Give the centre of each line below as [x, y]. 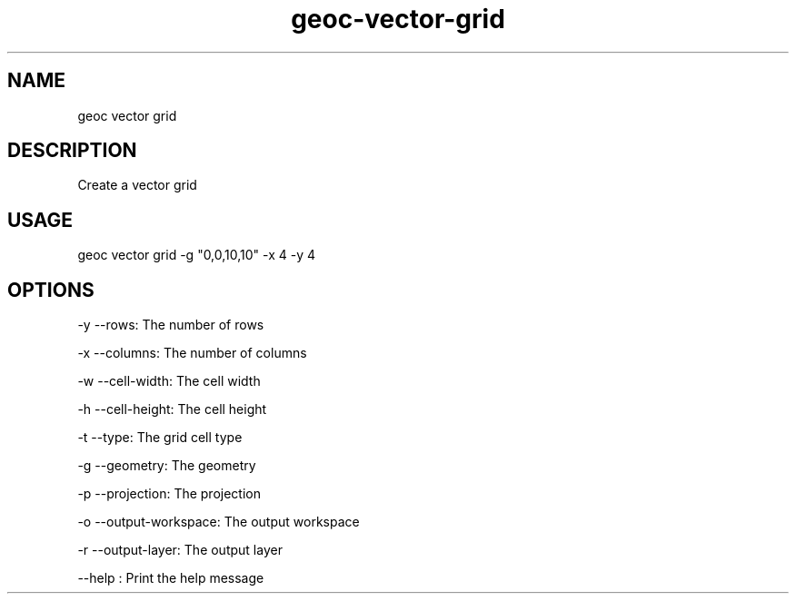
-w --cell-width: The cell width [169, 381]
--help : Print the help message [171, 578]
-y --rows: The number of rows [171, 325]
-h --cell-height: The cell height [172, 409]
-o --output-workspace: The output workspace [219, 522]
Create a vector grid [137, 185]
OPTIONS [51, 290]
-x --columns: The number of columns [192, 353]
